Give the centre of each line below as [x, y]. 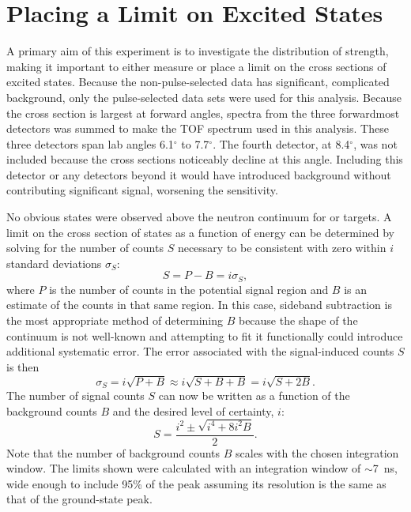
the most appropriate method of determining [115, 320]
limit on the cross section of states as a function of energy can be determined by [200, 232]
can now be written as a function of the [254, 395]
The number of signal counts [75, 395]
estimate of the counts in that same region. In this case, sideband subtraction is [199, 305]
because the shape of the [298, 320]
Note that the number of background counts [113, 452]
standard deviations [54, 263]
